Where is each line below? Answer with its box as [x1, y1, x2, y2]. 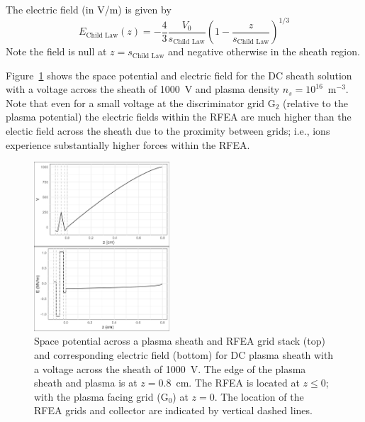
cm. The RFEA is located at [176, 375, 300, 390]
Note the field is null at [6, 44, 107, 59]
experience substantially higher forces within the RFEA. [6, 137, 250, 152]
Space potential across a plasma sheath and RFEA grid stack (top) [34, 333, 325, 348]
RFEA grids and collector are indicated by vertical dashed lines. [34, 403, 313, 418]
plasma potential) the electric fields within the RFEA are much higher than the [6, 109, 352, 124]
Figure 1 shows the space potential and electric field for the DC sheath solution [6, 67, 352, 82]
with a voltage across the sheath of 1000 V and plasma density [6, 82, 280, 96]
